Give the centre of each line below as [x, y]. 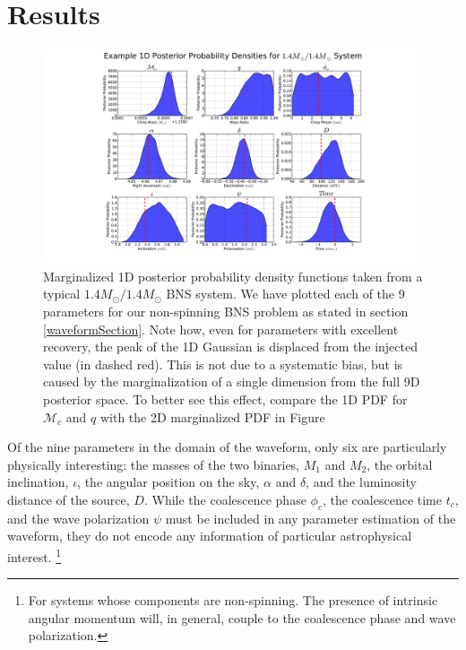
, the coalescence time [382, 499]
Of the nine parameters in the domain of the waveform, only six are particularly [227, 447]
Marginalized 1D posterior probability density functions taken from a [233, 276]
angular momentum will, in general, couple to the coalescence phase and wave [242, 617]
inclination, [38, 482]
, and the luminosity [361, 482]
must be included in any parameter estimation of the [311, 518]
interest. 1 [35, 555]
